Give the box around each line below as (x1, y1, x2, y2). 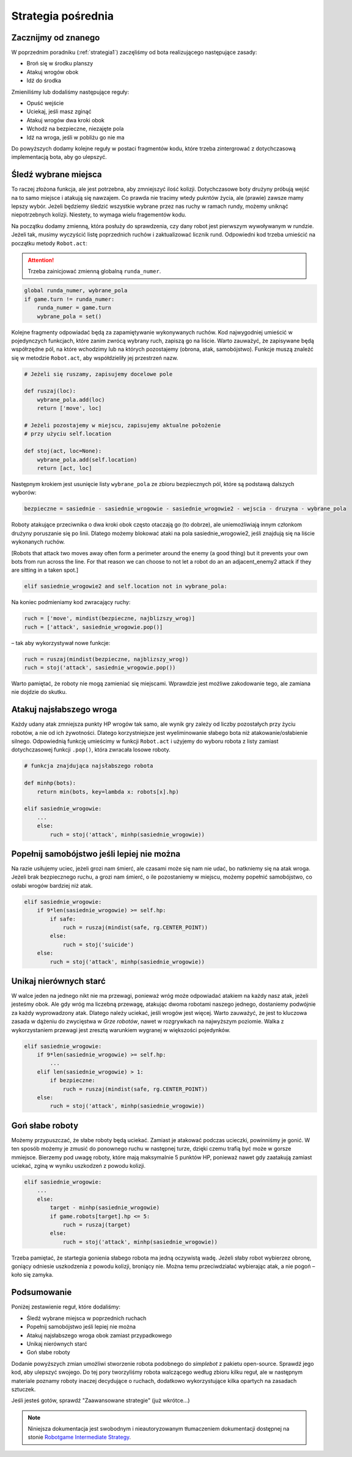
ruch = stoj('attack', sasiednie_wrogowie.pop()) (24, 664, 176, 671)
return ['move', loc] (37, 405, 102, 412)
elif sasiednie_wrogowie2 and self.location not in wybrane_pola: (24, 583, 227, 590)
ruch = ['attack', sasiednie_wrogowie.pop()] (24, 624, 163, 630)
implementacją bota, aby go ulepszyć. (11, 153, 107, 161)
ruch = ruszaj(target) (62, 1221, 131, 1228)
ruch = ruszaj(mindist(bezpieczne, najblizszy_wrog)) (24, 655, 189, 663)
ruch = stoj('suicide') (62, 941, 134, 948)
